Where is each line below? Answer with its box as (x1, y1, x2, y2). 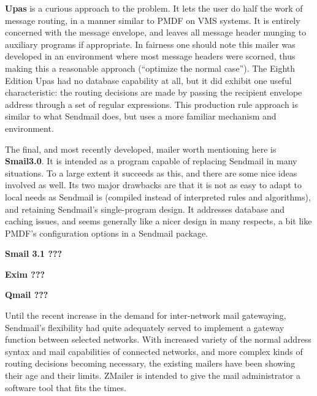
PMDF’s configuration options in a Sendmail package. (5, 226, 208, 239)
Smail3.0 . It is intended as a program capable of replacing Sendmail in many (5, 154, 297, 167)
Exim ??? (5, 267, 45, 280)
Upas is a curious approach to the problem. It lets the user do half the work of (5, 2, 303, 14)
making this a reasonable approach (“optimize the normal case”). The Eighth (5, 61, 296, 74)
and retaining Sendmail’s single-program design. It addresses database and (5, 202, 285, 215)
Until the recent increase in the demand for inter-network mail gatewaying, (5, 309, 286, 322)
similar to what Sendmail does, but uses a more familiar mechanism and (5, 110, 277, 123)
